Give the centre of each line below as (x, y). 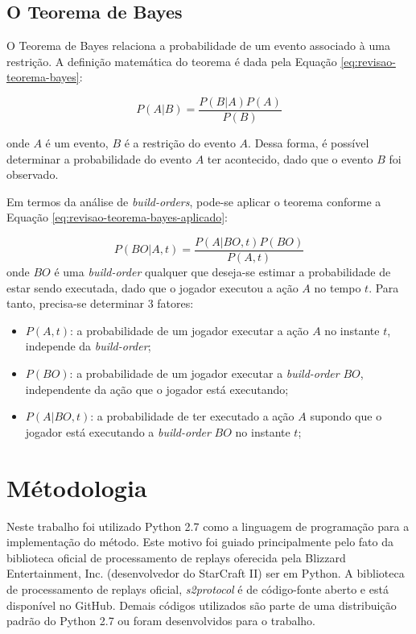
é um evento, (77, 143)
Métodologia (77, 487)
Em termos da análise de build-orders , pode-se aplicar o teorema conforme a (194, 201)
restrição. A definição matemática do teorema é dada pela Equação (172, 61)
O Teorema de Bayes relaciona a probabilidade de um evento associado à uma (198, 46)
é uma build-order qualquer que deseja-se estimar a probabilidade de (222, 272)
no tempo (338, 287)
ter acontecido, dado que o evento (290, 158)
